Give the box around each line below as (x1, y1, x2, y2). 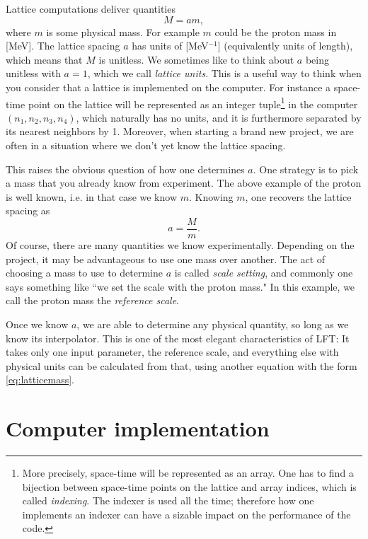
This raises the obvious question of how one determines (6, 161, 245, 176)
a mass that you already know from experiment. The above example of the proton (6, 175, 362, 190)
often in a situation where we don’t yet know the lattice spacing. (6, 138, 286, 152)
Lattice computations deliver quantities (6, 1, 176, 16)
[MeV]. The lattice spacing (6, 38, 120, 53)
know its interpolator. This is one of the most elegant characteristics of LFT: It (6, 330, 350, 345)
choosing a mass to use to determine (6, 265, 163, 280)
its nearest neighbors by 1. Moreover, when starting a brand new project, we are (6, 124, 354, 139)
